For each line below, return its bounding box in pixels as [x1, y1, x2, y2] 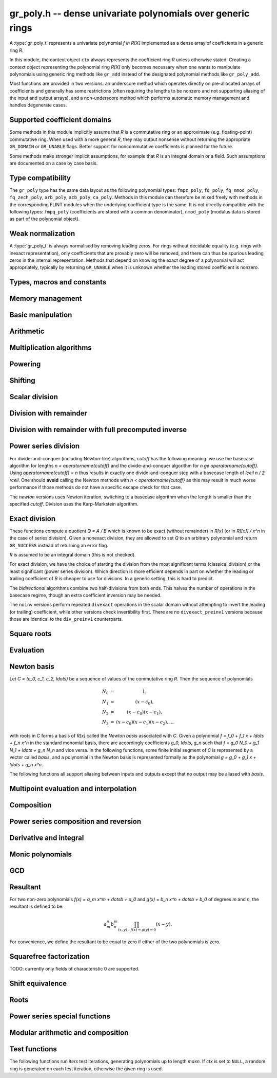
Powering [9, 360, 41, 369]
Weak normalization [9, 229, 75, 238]
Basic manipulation [9, 311, 72, 319]
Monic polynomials [9, 850, 72, 858]
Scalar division [9, 392, 58, 401]
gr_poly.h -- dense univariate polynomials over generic [9, 8, 250, 19]
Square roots [9, 629, 52, 638]
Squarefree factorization [9, 952, 90, 961]
